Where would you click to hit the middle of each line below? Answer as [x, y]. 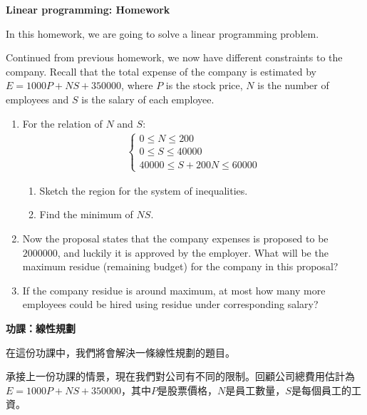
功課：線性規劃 [41, 328]
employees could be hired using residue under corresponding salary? [170, 304]
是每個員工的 [321, 390]
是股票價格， [188, 390]
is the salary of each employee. [148, 99]
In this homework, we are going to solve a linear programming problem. [162, 33]
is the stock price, [204, 85]
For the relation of [62, 123]
